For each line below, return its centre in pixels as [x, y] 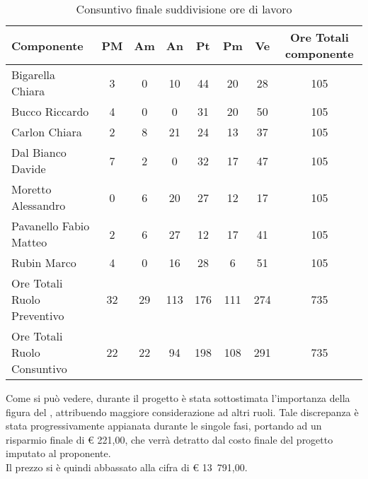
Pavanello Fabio [51, 226]
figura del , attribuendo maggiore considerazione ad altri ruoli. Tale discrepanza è [182, 412]
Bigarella [34, 75]
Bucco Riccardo [50, 111]
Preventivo [38, 315]
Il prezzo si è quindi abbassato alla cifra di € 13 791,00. [127, 467]
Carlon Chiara [47, 132]
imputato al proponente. [58, 453]
